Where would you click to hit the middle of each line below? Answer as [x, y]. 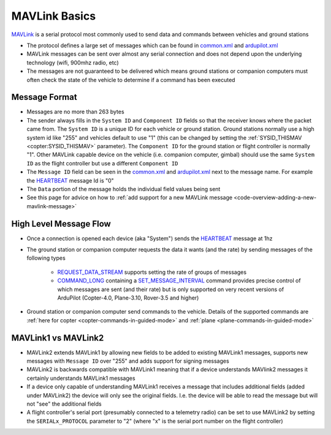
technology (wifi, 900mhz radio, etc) [73, 62]
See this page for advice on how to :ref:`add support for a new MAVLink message [130, 198]
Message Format [44, 97]
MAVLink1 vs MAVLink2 [58, 338]
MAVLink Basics [54, 16]
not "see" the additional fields [64, 404]
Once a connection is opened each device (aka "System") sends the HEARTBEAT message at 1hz [150, 238]
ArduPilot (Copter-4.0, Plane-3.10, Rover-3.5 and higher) [128, 298]
